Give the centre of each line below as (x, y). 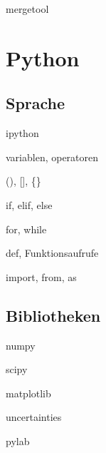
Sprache (36, 103)
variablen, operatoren (52, 157)
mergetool (27, 9)
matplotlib (28, 393)
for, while (26, 229)
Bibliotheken (53, 315)
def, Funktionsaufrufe (52, 253)
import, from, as (41, 276)
